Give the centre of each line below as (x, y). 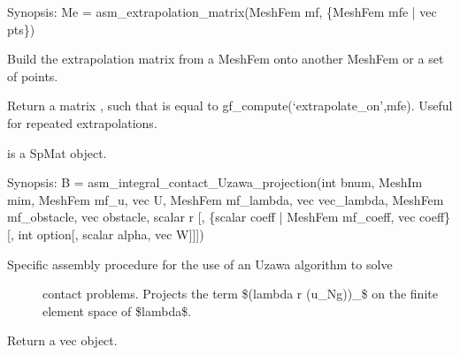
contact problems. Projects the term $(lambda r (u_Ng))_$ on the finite (240, 294)
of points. (33, 76)
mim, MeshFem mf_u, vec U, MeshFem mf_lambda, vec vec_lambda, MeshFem (226, 199)
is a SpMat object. (57, 152)
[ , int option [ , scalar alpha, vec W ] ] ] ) (106, 234)
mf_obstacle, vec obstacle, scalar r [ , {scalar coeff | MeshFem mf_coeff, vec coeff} (229, 217)
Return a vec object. (62, 340)
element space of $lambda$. (117, 310)
